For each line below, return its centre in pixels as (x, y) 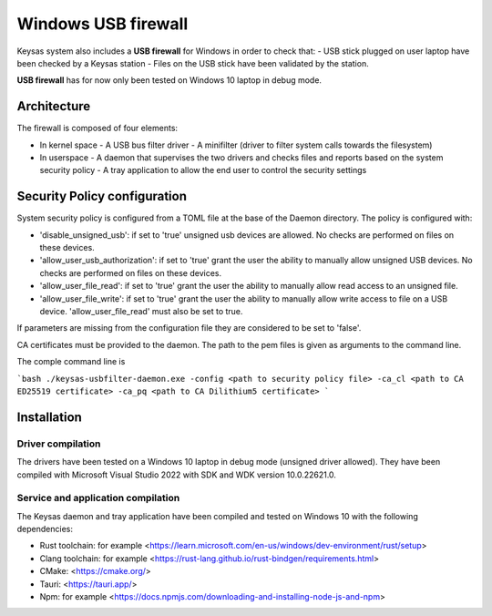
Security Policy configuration (102, 196)
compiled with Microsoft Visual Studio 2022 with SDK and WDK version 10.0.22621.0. (177, 475)
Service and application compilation (98, 498)
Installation (49, 417)
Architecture (54, 106)
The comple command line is (71, 362)
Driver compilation (59, 444)
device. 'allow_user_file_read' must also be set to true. (141, 312)
